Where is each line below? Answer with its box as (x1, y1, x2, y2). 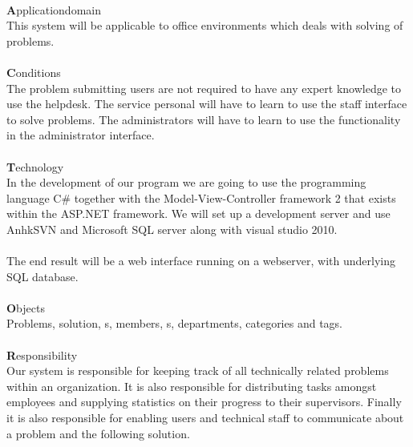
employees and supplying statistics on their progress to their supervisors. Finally (6, 393, 402, 410)
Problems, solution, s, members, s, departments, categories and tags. (6, 315, 342, 332)
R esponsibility (6, 346, 78, 363)
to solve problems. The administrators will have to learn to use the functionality (6, 111, 401, 127)
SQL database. (6, 268, 79, 284)
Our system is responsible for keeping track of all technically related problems (6, 362, 389, 379)
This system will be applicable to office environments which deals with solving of (6, 17, 403, 34)
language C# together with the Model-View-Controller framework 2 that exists (6, 189, 396, 206)
